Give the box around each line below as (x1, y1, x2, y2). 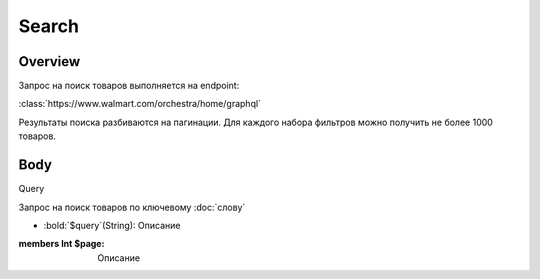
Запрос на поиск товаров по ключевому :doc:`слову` (18, 201, 246, 213)
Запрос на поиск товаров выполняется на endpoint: (18, 80, 240, 92)
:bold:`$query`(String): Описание (43, 219, 181, 231)
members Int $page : (18, 238, 105, 250)
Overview (18, 53, 81, 70)
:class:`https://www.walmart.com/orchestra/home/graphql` (18, 98, 262, 110)
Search (18, 15, 80, 37)
